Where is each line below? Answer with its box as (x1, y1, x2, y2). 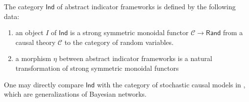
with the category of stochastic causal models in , (97, 79, 246, 89)
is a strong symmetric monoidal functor (70, 27, 189, 38)
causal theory (15, 37, 56, 47)
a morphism (15, 53, 51, 63)
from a (223, 27, 243, 38)
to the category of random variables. (64, 37, 174, 47)
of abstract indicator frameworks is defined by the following (57, 1, 236, 11)
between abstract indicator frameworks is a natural (59, 53, 212, 63)
